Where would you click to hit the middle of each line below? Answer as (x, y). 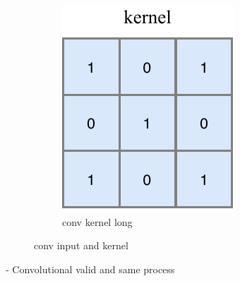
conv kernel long (97, 221)
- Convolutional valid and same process (90, 269)
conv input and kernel (81, 245)
